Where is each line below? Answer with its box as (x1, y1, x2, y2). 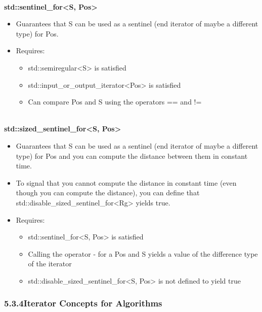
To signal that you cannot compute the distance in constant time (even (16, 177, 237, 188)
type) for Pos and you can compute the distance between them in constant (16, 150, 248, 161)
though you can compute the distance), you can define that (16, 187, 200, 198)
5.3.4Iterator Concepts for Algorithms (4, 297, 162, 309)
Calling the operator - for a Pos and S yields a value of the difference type (28, 248, 258, 259)
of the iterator (28, 258, 72, 269)
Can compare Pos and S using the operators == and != (28, 96, 202, 107)
